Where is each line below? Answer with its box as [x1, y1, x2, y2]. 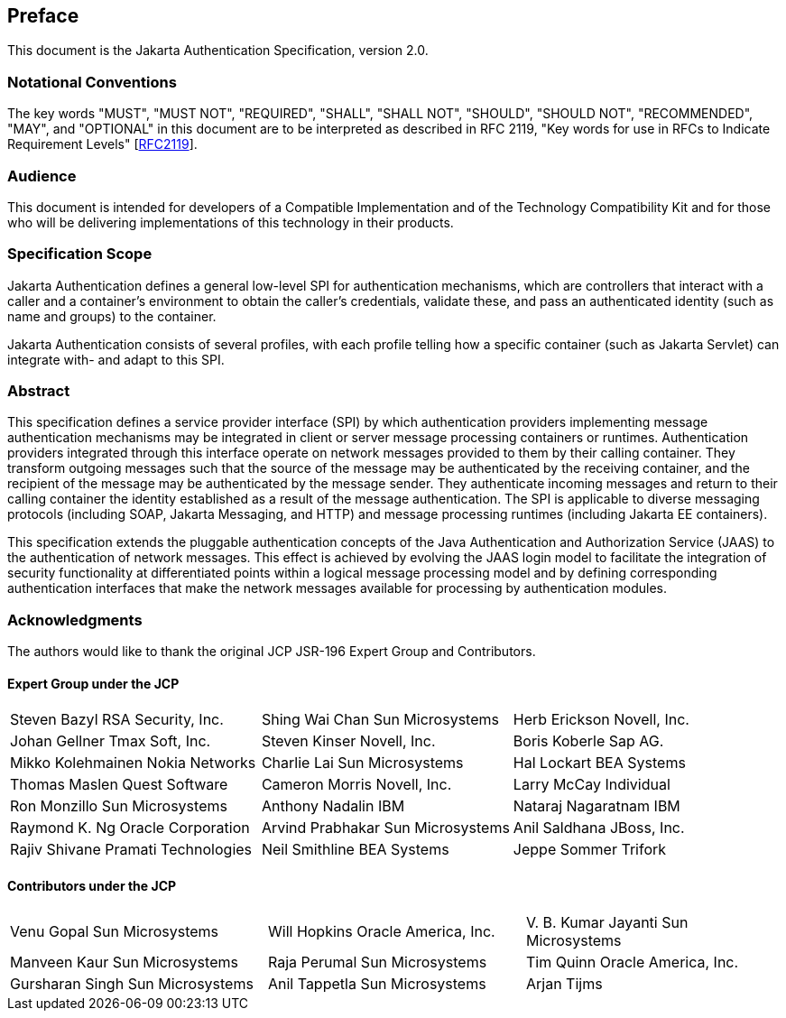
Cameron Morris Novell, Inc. [261, 775, 452, 794]
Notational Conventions [7, 72, 177, 91]
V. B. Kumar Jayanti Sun [525, 912, 689, 931]
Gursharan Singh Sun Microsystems [10, 974, 254, 993]
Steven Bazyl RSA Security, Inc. [10, 710, 224, 729]
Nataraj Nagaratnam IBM [513, 797, 680, 816]
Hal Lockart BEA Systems [513, 754, 686, 773]
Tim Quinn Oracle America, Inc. [525, 952, 739, 971]
